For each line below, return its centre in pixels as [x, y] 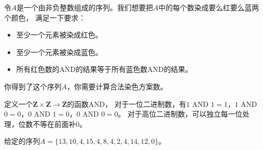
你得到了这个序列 [33, 86]
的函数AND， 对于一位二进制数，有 [127, 104]
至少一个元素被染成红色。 [59, 35]
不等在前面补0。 [59, 124]
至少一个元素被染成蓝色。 [59, 52]
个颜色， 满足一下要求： [45, 17]
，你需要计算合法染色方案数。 [117, 86]
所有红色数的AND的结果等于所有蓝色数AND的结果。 [104, 69]
